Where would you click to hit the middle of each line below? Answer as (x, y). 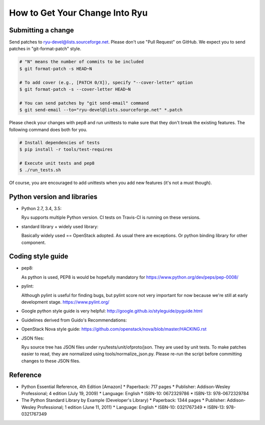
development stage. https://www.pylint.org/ (66, 302)
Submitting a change (41, 30)
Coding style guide (39, 256)
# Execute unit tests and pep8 (57, 163)
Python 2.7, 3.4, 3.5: (41, 208)
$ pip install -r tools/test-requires (66, 149)
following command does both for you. (48, 130)
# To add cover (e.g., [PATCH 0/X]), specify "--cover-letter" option (106, 82)
